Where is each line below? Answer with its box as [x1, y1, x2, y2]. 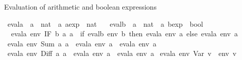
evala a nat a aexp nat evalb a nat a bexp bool [7, 18, 203, 29]
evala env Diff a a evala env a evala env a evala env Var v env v [7, 48, 236, 58]
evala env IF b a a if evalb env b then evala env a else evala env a [11, 28, 238, 39]
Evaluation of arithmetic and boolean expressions [4, 2, 157, 12]
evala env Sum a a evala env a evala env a [7, 38, 157, 48]
